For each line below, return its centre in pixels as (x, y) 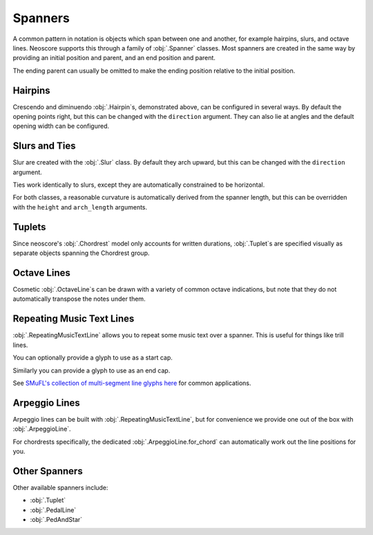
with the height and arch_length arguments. (80, 207)
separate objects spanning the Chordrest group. (81, 253)
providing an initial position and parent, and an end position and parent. (114, 58)
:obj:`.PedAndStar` (56, 520)
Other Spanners (48, 471)
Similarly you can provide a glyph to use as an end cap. (92, 370)
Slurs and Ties (44, 146)
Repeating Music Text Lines (74, 319)
